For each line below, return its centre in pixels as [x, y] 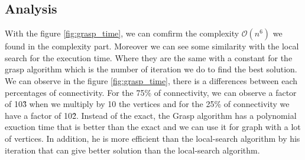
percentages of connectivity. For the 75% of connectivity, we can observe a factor [151, 92]
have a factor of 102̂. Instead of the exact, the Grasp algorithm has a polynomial [151, 115]
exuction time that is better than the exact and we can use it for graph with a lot [153, 127]
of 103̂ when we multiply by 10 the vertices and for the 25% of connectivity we [147, 104]
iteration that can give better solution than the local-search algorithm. [132, 150]
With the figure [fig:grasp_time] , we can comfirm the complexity [122, 33]
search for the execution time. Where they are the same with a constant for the [149, 57]
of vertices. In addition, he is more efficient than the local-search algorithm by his [152, 138]
